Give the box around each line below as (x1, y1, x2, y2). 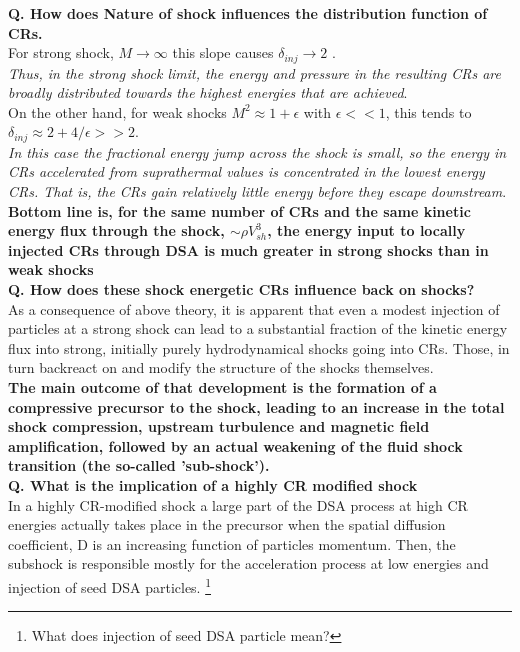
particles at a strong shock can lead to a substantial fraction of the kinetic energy (8, 318, 508, 339)
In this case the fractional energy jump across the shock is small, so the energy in (8, 141, 507, 162)
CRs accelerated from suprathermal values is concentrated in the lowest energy (8, 161, 485, 182)
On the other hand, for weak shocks (8, 101, 227, 122)
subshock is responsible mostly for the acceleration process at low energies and (8, 553, 489, 574)
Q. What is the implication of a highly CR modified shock (8, 474, 418, 495)
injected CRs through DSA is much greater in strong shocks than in (8, 239, 489, 260)
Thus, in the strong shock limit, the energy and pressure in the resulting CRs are (8, 62, 501, 83)
